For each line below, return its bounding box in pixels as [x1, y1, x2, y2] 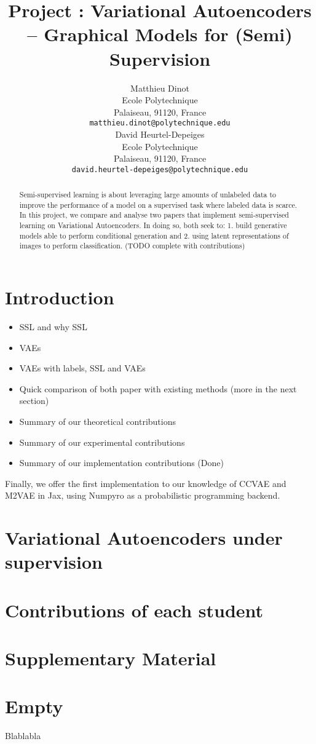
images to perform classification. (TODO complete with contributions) [19, 240, 245, 251]
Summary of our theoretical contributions [19, 415, 176, 428]
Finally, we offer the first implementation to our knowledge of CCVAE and [5, 477, 286, 489]
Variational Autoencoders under [5, 525, 283, 550]
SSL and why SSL [19, 320, 87, 333]
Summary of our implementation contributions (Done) [19, 456, 224, 469]
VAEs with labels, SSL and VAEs [19, 362, 146, 374]
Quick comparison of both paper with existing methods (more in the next [19, 382, 297, 395]
